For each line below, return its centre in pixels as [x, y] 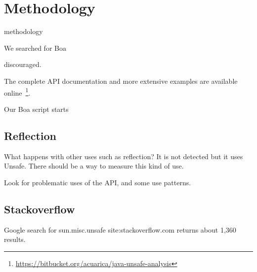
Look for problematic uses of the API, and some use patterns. [98, 182]
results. [15, 239]
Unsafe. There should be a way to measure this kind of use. [94, 166]
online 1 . [17, 92]
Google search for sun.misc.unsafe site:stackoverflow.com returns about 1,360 [120, 229]
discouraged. [23, 64]
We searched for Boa [35, 48]
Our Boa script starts [36, 109]
